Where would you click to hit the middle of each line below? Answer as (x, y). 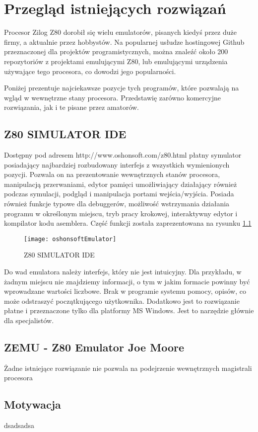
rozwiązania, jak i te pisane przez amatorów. (72, 107)
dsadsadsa (19, 425)
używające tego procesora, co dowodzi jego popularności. (90, 71)
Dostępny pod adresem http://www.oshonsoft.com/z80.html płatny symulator (123, 155)
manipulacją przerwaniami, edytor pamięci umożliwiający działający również (121, 184)
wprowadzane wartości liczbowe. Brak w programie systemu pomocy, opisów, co (125, 291)
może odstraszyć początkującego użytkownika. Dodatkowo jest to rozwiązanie (122, 301)
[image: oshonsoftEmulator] (70, 239)
